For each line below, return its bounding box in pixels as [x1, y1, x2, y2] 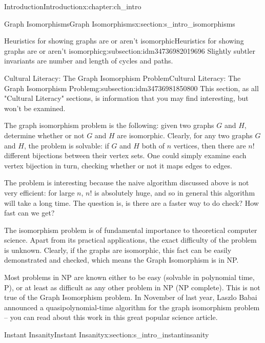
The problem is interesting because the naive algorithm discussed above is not [4, 177, 249, 188]
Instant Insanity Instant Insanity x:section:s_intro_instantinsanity [4, 329, 209, 340]
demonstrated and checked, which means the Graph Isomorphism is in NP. [4, 254, 239, 265]
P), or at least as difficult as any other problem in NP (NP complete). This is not [4, 282, 260, 292]
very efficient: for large [4, 187, 75, 198]
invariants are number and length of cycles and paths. [4, 55, 173, 66]
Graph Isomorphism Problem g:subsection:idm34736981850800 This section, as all [4, 82, 259, 93]
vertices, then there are [173, 140, 246, 151]
